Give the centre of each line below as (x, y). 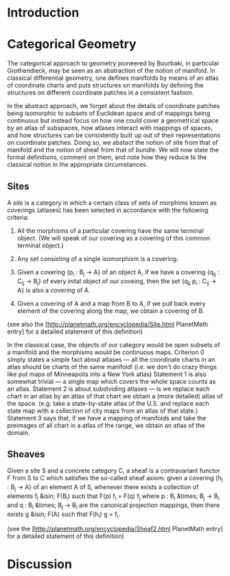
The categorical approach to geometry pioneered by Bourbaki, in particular (113, 63)
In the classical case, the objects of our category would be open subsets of (114, 344)
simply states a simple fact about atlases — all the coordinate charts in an (111, 359)
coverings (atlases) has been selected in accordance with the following (108, 210)
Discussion (39, 564)
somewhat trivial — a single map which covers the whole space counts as (112, 381)
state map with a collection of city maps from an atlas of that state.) (103, 411)
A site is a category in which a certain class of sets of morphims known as (112, 203)
